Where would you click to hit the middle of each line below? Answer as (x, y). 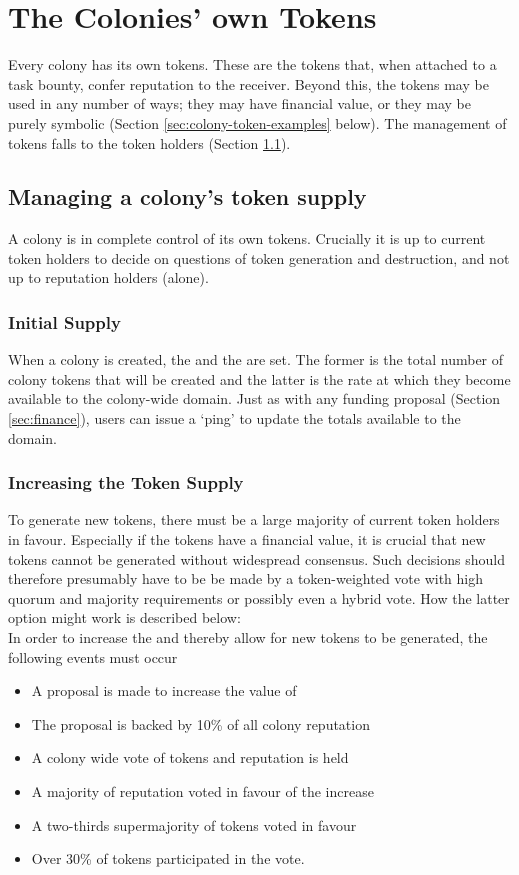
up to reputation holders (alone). (108, 277)
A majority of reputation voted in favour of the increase (202, 791)
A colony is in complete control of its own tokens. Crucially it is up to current (247, 238)
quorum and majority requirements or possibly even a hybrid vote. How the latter (259, 597)
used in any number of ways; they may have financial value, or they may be (239, 103)
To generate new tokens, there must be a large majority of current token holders (254, 519)
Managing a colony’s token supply (187, 196)
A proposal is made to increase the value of (164, 690)
